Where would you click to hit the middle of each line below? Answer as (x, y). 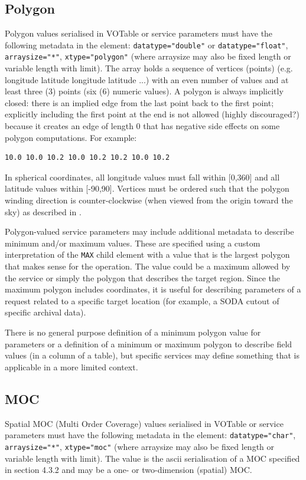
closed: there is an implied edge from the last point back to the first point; (139, 102)
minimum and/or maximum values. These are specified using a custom (133, 243)
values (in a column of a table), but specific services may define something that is (152, 355)
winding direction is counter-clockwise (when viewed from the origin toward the (149, 200)
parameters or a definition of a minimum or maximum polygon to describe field (149, 343)
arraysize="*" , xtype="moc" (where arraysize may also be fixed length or (140, 446)
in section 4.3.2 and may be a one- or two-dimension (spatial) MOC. (128, 470)
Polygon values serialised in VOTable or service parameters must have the (139, 33)
